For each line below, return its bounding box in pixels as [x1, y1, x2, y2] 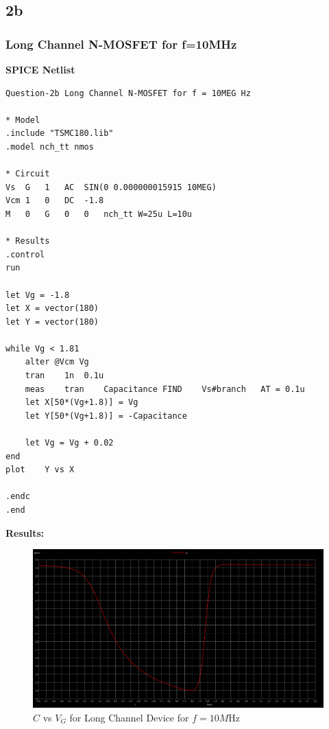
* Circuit [5, 169, 50, 179]
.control [5, 249, 45, 259]
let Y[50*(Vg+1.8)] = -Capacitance [25, 410, 187, 421]
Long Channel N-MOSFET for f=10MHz [5, 35, 237, 52]
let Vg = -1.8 [5, 290, 70, 300]
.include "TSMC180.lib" [5, 128, 114, 139]
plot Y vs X [5, 465, 75, 475]
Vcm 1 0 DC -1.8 [5, 196, 104, 206]
